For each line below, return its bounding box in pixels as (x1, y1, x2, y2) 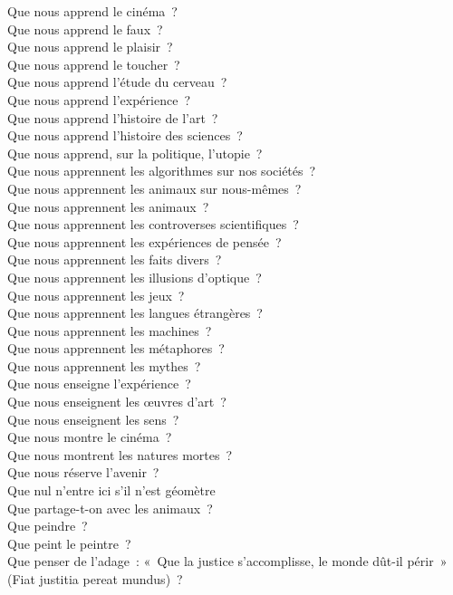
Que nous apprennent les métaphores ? (7, 339, 225, 358)
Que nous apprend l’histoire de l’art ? (7, 108, 218, 127)
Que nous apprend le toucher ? (7, 54, 180, 73)
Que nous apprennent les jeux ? (7, 285, 185, 304)
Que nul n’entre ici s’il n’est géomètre (7, 481, 216, 500)
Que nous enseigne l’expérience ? (7, 374, 191, 393)
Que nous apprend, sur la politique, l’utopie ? (7, 143, 263, 162)
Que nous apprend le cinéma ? (7, 2, 178, 20)
